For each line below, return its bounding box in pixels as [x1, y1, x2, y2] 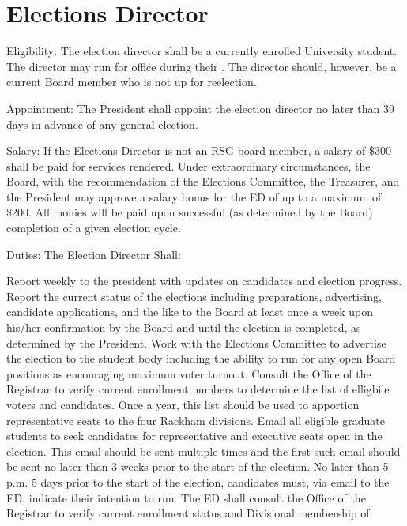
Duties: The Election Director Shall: [6, 246, 181, 262]
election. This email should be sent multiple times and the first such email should [6, 442, 401, 459]
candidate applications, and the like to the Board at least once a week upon [6, 303, 373, 320]
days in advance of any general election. [6, 115, 198, 132]
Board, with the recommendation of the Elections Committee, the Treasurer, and [6, 173, 400, 190]
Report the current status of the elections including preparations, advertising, [6, 287, 382, 304]
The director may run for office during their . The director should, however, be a [6, 58, 397, 74]
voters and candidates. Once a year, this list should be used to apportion [6, 396, 360, 412]
